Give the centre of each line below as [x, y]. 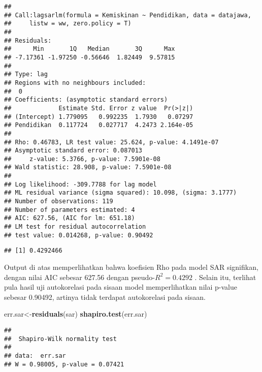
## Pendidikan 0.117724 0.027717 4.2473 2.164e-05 [99, 125]
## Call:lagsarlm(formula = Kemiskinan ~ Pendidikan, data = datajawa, [128, 15]
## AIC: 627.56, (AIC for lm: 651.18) [70, 218]
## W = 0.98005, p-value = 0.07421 [64, 364]
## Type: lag [26, 74]
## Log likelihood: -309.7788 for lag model [80, 184]
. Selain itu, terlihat [225, 277]
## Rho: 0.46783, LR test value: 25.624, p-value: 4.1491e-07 [111, 142]
